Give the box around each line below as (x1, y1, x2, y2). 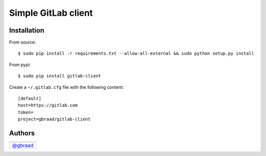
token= (18, 109, 34, 115)
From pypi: (9, 62, 31, 68)
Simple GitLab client (9, 7, 93, 18)
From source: (9, 39, 36, 45)
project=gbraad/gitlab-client (18, 117, 91, 122)
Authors (9, 129, 35, 137)
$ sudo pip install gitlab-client (18, 73, 101, 79)
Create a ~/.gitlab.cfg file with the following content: (9, 84, 124, 90)
